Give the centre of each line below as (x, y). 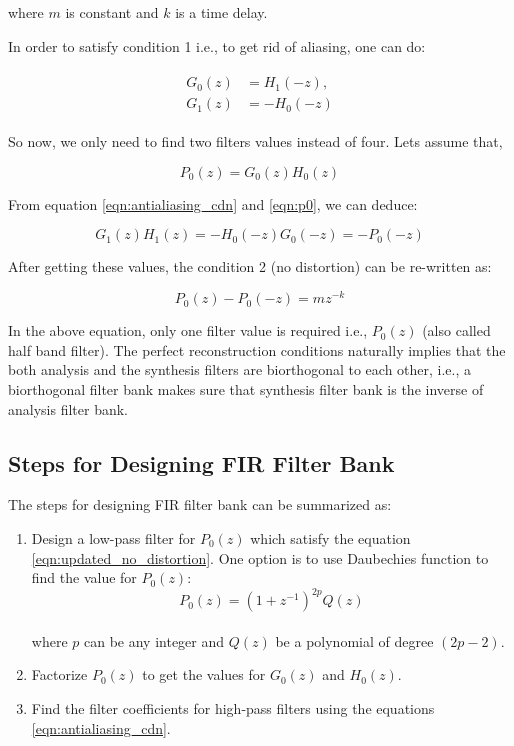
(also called (456, 330)
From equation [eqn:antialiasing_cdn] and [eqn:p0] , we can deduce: (213, 203)
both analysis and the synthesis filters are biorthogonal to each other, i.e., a (240, 369)
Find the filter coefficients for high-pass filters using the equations (233, 707)
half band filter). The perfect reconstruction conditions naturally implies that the (257, 349)
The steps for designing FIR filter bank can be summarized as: (200, 504)
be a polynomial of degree (354, 640)
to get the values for (204, 674)
